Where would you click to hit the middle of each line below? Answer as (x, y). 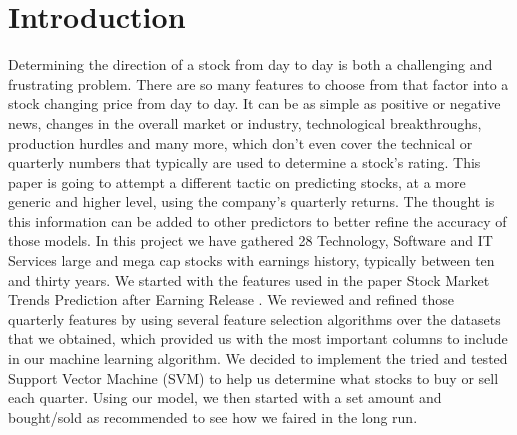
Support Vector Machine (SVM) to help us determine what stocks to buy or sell (253, 377)
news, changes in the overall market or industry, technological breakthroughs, (245, 122)
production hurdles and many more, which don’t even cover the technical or (240, 142)
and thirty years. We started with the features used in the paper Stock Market (249, 279)
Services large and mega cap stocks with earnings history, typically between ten (251, 260)
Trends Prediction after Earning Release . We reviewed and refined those (231, 299)
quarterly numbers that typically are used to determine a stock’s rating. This (244, 162)
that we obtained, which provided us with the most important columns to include (258, 338)
